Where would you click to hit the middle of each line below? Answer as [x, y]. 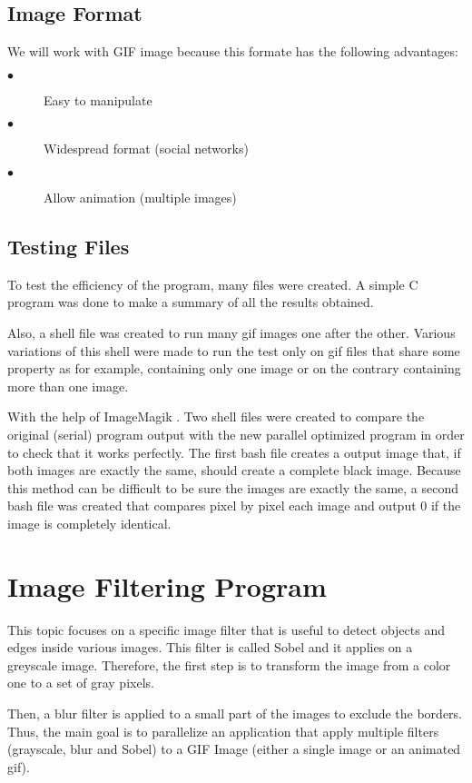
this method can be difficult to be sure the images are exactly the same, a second [233, 487]
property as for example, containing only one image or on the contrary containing [234, 368]
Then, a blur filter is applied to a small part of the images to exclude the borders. [235, 713]
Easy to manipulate [98, 99]
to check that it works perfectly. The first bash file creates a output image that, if [234, 452]
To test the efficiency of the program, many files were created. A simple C [213, 284]
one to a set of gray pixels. [81, 683]
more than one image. [68, 386]
